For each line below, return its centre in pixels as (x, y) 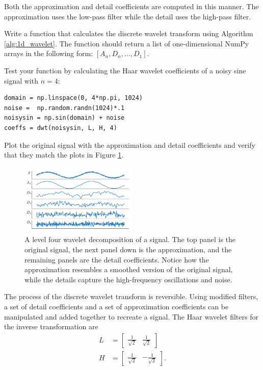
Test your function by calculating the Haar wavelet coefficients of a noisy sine (125, 70)
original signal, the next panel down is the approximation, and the (128, 249)
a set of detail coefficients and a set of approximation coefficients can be (116, 306)
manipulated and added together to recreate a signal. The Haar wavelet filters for (131, 316)
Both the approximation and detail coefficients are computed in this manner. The (131, 6)
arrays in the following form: (49, 53)
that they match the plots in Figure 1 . (64, 155)
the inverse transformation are (51, 326)
